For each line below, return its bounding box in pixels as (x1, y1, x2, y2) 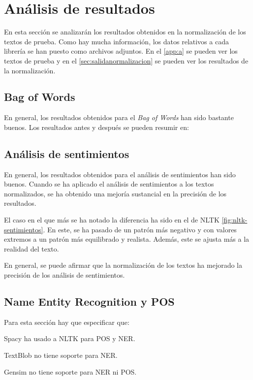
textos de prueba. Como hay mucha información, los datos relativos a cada (4, 36, 229, 46)
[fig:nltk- (221, 215, 248, 225)
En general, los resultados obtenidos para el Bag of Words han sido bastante (4, 112, 234, 123)
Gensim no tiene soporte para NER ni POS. (4, 366, 137, 377)
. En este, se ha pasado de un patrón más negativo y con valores (43, 224, 237, 234)
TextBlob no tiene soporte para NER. (4, 350, 118, 360)
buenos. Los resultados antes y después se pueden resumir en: (4, 122, 189, 132)
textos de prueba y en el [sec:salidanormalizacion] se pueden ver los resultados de (4, 55, 249, 65)
